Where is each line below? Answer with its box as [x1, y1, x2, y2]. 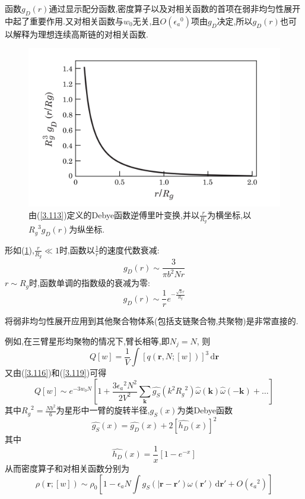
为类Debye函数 [177, 404, 233, 416]
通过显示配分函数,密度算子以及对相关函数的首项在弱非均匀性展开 [49, 2, 301, 14]
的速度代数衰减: [99, 243, 160, 256]
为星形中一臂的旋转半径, [56, 404, 150, 416]
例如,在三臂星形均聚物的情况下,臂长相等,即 [5, 335, 170, 347]
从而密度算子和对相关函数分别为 [5, 462, 129, 475]
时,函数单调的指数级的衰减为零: [29, 277, 150, 289]
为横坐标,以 [207, 208, 252, 221]
